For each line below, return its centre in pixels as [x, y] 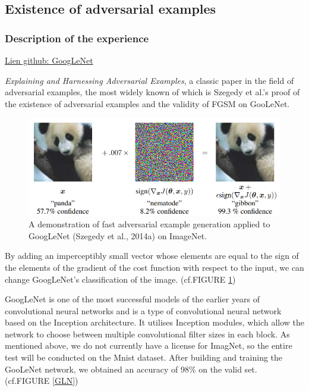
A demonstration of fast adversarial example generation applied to [149, 224]
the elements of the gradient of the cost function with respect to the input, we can [154, 267]
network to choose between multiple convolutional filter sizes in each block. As [147, 334]
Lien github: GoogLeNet [49, 60]
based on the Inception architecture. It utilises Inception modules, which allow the [154, 322]
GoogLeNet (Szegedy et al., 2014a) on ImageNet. [118, 235]
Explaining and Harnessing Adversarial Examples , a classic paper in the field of [149, 80]
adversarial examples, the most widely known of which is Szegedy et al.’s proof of [152, 92]
